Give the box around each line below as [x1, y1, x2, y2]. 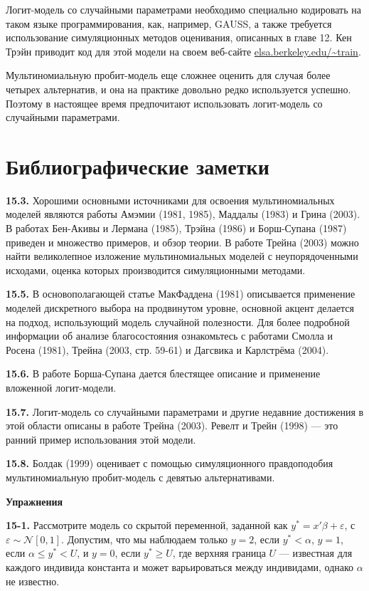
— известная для [279, 545, 353, 560]
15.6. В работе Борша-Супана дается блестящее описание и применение [6, 366, 321, 381]
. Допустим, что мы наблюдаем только [61, 531, 228, 546]
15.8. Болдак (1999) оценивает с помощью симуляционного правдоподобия [6, 456, 333, 471]
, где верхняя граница [172, 545, 266, 560]
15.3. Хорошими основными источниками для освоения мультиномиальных [6, 192, 335, 207]
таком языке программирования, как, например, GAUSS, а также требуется [6, 16, 332, 31]
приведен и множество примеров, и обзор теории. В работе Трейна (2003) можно [6, 234, 359, 249]
